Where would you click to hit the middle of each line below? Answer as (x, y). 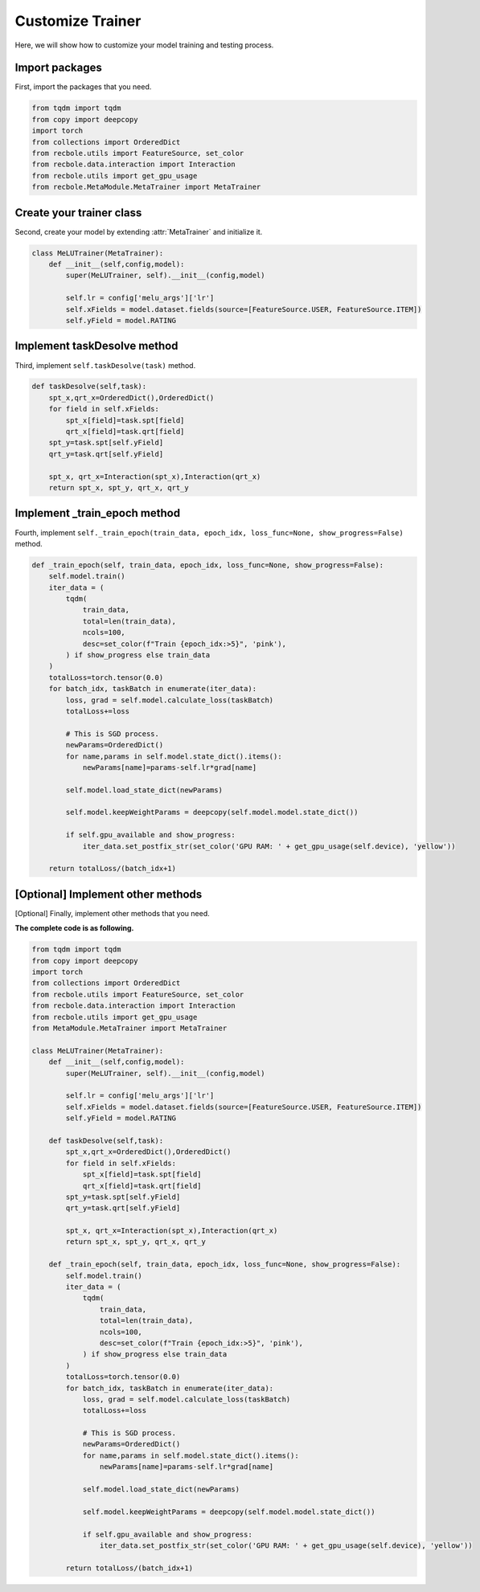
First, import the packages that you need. (83, 87)
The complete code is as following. (74, 928)
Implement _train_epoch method (98, 513)
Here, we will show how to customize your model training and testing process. (144, 45)
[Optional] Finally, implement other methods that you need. (113, 913)
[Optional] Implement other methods (109, 894)
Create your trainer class (78, 213)
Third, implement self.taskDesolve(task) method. (105, 365)
